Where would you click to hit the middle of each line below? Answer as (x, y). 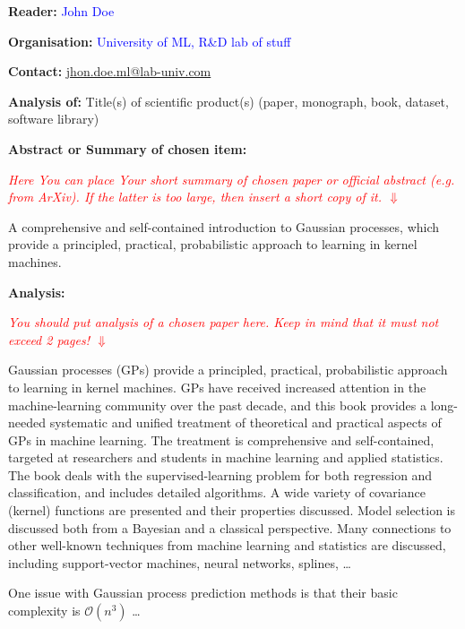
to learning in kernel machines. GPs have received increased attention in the (217, 387)
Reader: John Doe (61, 11)
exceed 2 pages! (49, 339)
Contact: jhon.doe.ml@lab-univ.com (110, 71)
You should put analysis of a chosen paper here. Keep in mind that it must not (224, 322)
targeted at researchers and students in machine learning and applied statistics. (226, 457)
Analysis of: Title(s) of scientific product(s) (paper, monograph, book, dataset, (228, 101)
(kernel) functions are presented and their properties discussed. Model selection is (232, 510)
